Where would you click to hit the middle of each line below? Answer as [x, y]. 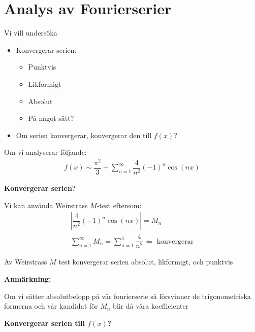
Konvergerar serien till [44, 323]
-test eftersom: [119, 205]
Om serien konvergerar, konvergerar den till [84, 135]
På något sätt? [51, 118]
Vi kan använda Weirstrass [46, 205]
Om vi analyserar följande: [45, 152]
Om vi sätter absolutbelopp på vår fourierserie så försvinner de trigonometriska [127, 296]
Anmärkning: [28, 278]
